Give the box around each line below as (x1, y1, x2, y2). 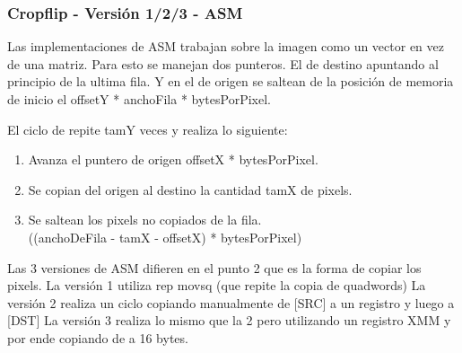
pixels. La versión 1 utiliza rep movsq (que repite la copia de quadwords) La (7, 276, 426, 295)
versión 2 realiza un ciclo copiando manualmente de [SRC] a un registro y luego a (7, 293, 455, 312)
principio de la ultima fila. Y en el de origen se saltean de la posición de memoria (7, 72, 454, 91)
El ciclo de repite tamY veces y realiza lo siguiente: (7, 119, 288, 138)
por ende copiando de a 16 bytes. (7, 328, 188, 347)
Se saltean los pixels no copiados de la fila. (28, 210, 262, 229)
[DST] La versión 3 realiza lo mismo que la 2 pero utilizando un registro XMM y (7, 311, 451, 330)
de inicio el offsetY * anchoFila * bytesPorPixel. (7, 90, 271, 108)
